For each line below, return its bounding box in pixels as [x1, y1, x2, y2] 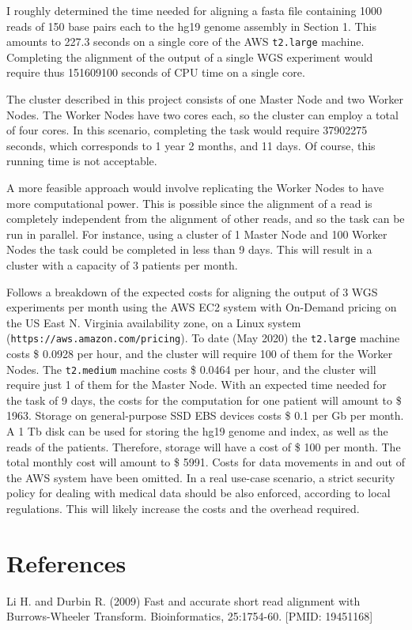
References [6, 546, 127, 579]
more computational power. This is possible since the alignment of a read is [6, 194, 372, 211]
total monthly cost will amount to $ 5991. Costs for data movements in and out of [6, 454, 405, 470]
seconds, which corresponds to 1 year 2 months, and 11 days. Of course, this [6, 137, 376, 153]
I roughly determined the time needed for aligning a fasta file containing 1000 [6, 2, 383, 18]
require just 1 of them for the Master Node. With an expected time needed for [6, 376, 387, 393]
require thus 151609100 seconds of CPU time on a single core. [6, 64, 305, 81]
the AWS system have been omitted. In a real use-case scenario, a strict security [6, 469, 395, 485]
